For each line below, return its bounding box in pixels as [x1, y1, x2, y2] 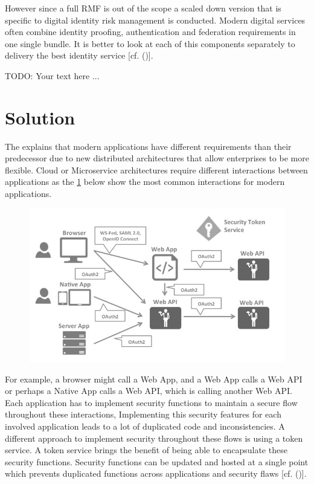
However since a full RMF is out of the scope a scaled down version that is [5, 2, 281, 14]
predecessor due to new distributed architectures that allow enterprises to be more [5, 152, 309, 164]
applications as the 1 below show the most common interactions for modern [5, 175, 285, 188]
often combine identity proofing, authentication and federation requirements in [5, 25, 296, 38]
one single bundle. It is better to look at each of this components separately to [5, 37, 295, 50]
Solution [5, 105, 75, 129]
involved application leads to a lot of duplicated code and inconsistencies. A [5, 420, 285, 433]
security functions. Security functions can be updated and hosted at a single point [5, 455, 309, 468]
